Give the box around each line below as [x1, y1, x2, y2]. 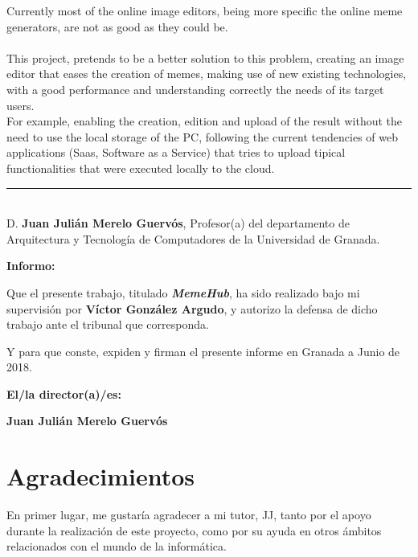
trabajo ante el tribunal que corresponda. [6, 316, 209, 333]
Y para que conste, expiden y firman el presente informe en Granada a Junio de [6, 342, 400, 359]
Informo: [6, 257, 55, 274]
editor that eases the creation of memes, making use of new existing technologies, [6, 65, 407, 82]
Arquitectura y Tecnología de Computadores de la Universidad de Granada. [6, 230, 380, 247]
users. [6, 96, 35, 113]
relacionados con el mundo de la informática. [6, 538, 227, 555]
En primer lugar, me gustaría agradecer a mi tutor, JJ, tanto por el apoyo [6, 506, 371, 523]
